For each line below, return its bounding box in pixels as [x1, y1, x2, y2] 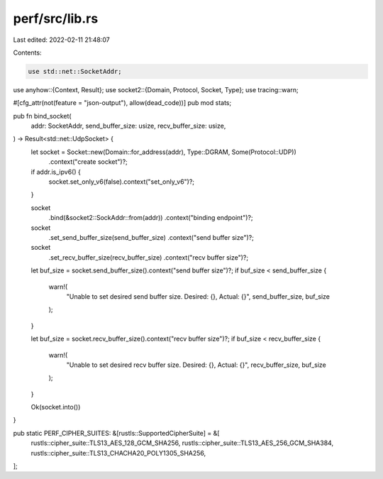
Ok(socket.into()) [30, 403, 81, 412]
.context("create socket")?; [48, 158, 128, 166]
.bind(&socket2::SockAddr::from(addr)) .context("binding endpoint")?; [48, 214, 253, 222]
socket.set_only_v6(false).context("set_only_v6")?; [48, 177, 195, 186]
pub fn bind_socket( [13, 111, 72, 120]
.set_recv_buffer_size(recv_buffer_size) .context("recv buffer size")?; [48, 253, 248, 262]
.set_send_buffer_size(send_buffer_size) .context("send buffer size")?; [48, 233, 255, 241]
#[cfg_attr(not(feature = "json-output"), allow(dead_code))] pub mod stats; [13, 99, 232, 107]
